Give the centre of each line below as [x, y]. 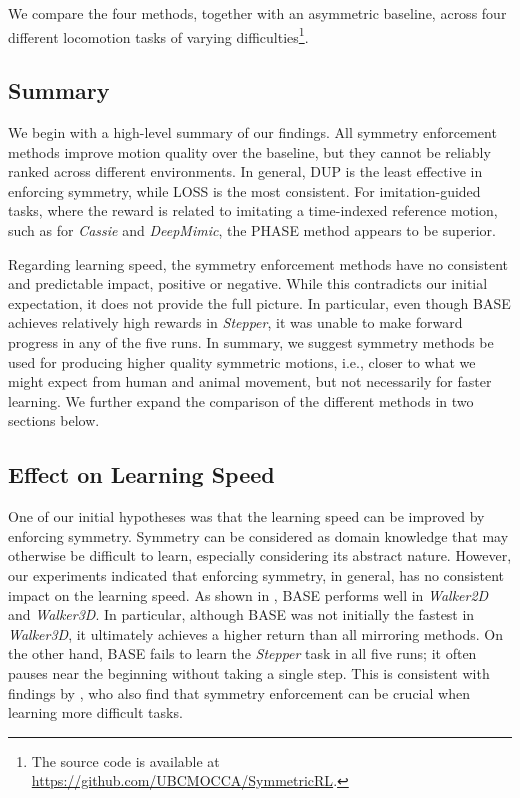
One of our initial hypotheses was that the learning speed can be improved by [246, 516]
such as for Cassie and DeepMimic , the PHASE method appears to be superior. [252, 230]
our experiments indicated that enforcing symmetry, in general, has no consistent [256, 574]
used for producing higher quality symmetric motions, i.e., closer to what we [242, 361]
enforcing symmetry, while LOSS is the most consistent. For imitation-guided [244, 190]
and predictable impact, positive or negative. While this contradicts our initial [248, 283]
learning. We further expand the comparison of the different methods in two [241, 400]
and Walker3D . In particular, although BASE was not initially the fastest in [241, 614]
